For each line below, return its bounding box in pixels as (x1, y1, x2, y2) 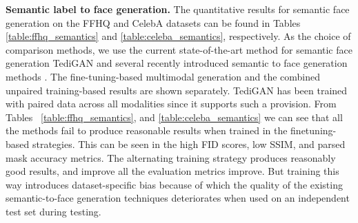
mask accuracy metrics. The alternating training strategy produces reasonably (6, 150, 336, 164)
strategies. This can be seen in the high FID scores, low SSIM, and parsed (32, 136, 346, 151)
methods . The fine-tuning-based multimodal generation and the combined (6, 69, 320, 83)
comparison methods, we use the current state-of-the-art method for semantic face (6, 42, 352, 56)
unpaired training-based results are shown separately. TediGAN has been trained (6, 83, 348, 97)
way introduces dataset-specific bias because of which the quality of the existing (6, 177, 343, 191)
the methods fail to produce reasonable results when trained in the (6, 123, 288, 138)
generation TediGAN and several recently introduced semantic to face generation (6, 56, 348, 70)
